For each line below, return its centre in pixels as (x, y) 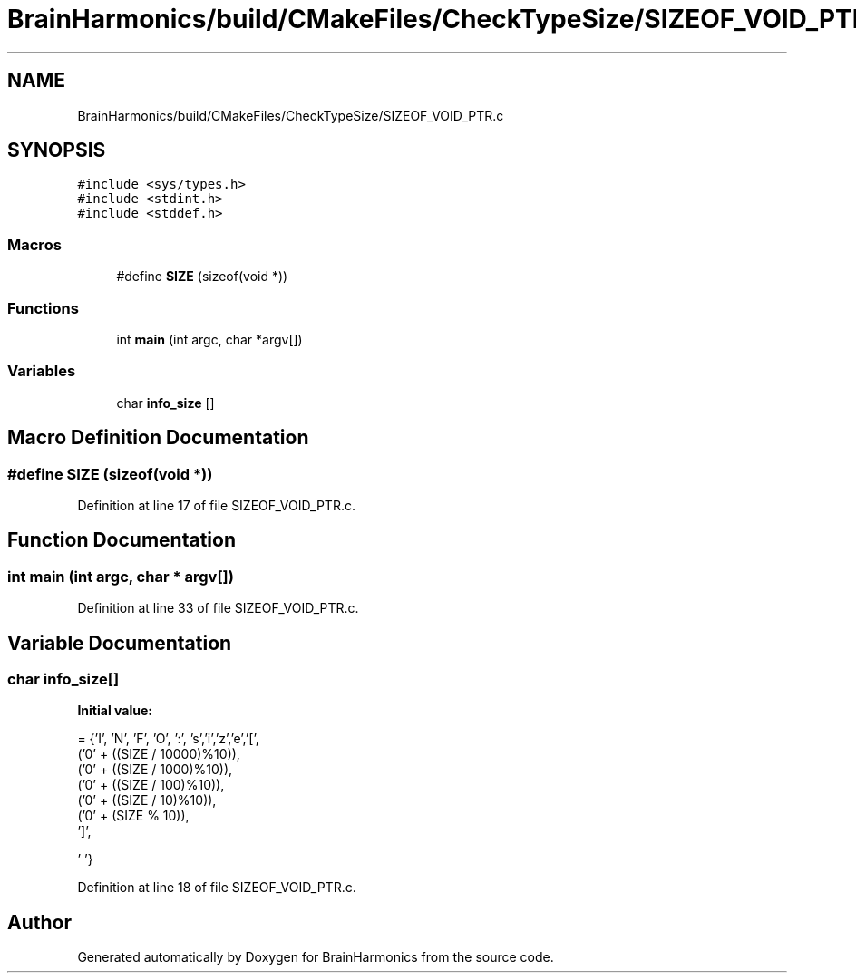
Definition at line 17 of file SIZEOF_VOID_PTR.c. (216, 505)
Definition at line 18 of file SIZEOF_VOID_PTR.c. (217, 888)
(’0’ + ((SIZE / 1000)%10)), (155, 770)
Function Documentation (122, 540)
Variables (42, 371)
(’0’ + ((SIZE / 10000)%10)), (159, 754)
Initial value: (115, 711)
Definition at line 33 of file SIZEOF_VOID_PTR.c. (218, 608)
